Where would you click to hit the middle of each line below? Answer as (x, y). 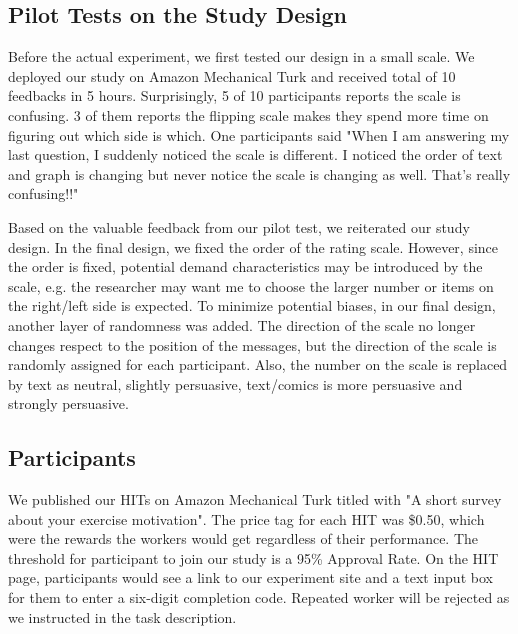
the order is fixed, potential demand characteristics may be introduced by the (245, 266)
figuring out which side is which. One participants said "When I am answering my (259, 134)
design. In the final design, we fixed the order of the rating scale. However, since (253, 246)
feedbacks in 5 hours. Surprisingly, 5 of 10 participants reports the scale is (234, 95)
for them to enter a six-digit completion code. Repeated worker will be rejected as (259, 597)
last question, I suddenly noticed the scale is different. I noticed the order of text (255, 154)
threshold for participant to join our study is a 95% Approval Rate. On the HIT (253, 557)
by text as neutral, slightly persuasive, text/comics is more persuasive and (235, 383)
